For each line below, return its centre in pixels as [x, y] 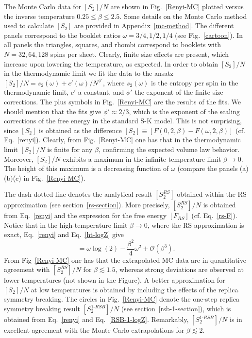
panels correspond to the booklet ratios [62, 35]
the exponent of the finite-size [179, 92]
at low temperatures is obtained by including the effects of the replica [134, 289]
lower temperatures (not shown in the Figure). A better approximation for [115, 280]
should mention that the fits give [53, 111]
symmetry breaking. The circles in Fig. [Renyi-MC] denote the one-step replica [122, 299]
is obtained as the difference [80, 130]
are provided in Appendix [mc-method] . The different [154, 25]
